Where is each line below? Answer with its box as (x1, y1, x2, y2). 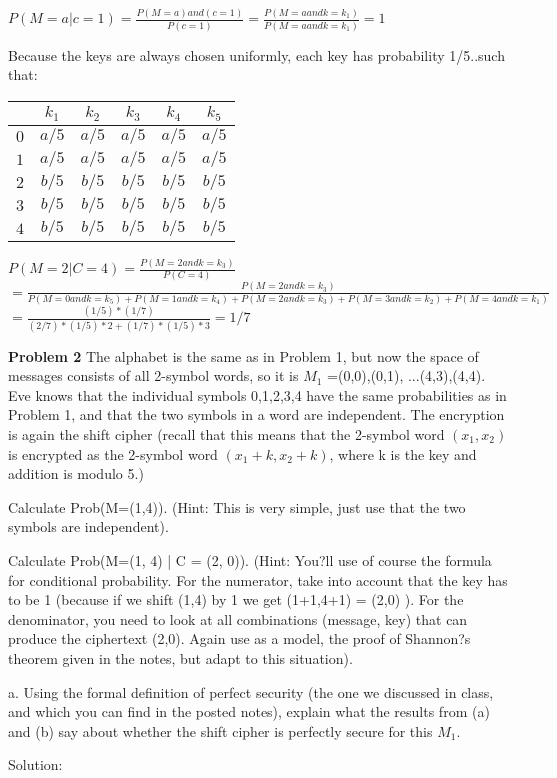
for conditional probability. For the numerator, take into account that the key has (8, 569, 508, 590)
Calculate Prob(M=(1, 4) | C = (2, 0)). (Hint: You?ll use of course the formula (8, 549, 492, 570)
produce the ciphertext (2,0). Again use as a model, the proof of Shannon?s (8, 628, 471, 649)
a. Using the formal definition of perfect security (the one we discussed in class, (8, 681, 494, 702)
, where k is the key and (329, 443, 477, 464)
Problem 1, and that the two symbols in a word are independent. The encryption (8, 404, 505, 425)
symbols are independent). (8, 516, 169, 537)
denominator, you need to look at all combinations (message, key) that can (8, 608, 468, 629)
